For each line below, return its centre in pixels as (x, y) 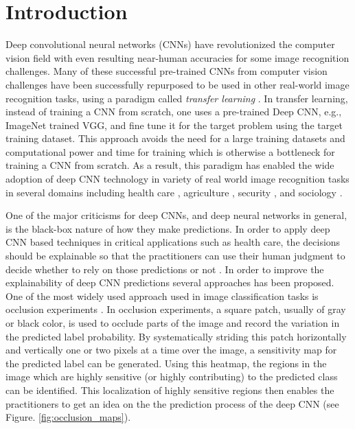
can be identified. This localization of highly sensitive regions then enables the (170, 390)
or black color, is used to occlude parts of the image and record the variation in (173, 323)
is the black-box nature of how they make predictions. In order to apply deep (168, 228)
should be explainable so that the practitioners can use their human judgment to (175, 256)
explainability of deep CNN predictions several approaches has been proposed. (170, 282)
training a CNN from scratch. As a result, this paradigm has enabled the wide (170, 165)
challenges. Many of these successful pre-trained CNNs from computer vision (167, 71)
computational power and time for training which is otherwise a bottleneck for (170, 151)
